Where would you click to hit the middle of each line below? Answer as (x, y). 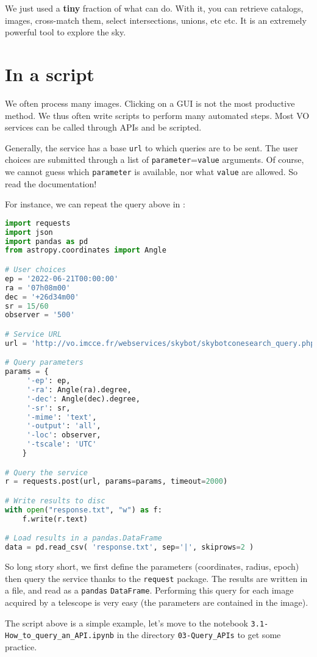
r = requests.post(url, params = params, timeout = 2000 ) (116, 482)
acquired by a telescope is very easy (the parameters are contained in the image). (157, 602)
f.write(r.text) (55, 519)
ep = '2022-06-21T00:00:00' (62, 278)
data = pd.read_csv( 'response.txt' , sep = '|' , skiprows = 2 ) (130, 547)
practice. (21, 646)
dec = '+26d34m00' (42, 297)
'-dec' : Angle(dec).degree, (83, 399)
